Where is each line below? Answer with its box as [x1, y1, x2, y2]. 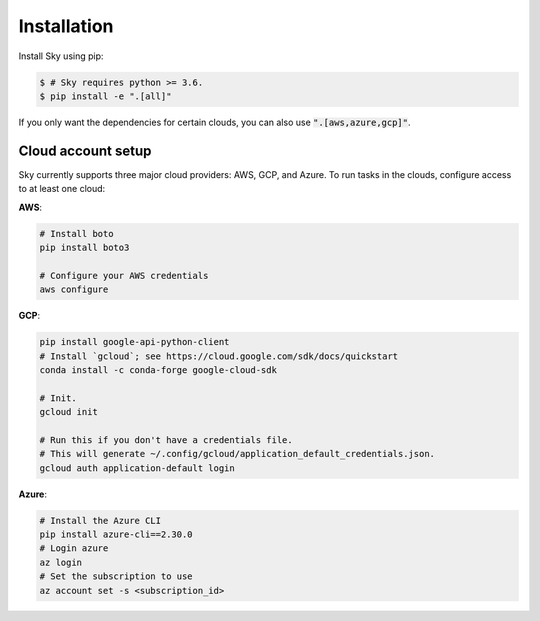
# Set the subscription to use [39, 571, 194, 582]
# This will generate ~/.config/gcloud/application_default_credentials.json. [39, 448, 435, 460]
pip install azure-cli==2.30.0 [39, 528, 194, 540]
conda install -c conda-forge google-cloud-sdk [39, 364, 277, 375]
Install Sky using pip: [18, 50, 104, 62]
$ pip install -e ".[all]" [39, 90, 172, 102]
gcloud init [39, 406, 99, 418]
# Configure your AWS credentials [39, 270, 209, 281]
